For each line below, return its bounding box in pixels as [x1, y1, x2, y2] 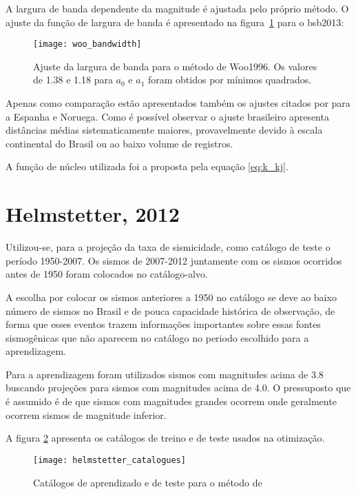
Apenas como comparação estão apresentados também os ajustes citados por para [6, 96, 350, 110]
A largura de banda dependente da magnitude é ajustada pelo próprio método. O [6, 1, 349, 15]
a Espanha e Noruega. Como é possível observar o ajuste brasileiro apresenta [6, 109, 329, 123]
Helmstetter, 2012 [6, 200, 180, 228]
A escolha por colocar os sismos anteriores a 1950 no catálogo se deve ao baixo [6, 289, 337, 304]
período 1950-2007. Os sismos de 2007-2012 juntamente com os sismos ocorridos [6, 253, 342, 267]
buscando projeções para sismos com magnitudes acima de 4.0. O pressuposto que [6, 380, 351, 395]
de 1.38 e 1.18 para [33, 72, 113, 87]
